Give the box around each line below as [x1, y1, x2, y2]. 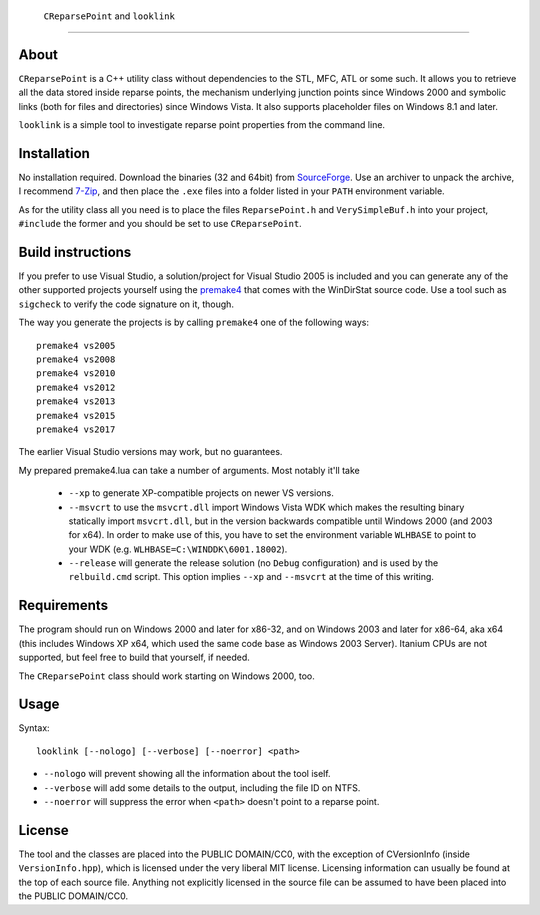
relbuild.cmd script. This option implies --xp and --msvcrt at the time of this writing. [68, 571, 435, 583]
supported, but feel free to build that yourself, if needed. [18, 651, 250, 664]
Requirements [18, 597, 109, 614]
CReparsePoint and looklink [43, 10, 175, 22]
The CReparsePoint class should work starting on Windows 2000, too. [18, 670, 315, 682]
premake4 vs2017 [36, 423, 116, 435]
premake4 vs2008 [36, 354, 116, 365]
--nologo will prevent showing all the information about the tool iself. [43, 768, 331, 780]
